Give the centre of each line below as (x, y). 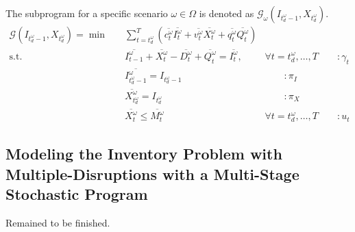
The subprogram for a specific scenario (87, 13)
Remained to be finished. (58, 222)
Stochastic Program (77, 194)
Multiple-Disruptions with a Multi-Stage (152, 173)
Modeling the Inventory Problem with (144, 154)
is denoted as (227, 13)
